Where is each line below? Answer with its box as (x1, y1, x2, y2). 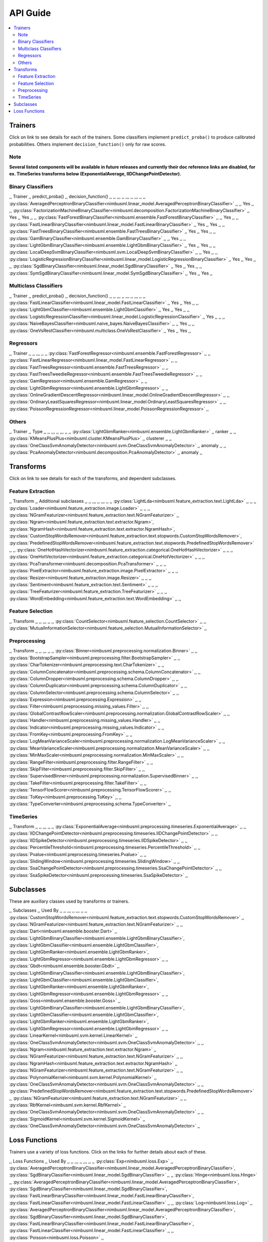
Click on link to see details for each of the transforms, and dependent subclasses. (9, 475, 177, 481)
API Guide (9, 7, 51, 18)
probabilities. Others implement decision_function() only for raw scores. (9, 141, 166, 147)
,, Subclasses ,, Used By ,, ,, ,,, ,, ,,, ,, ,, (9, 907, 87, 914)
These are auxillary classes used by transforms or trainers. (9, 898, 130, 904)
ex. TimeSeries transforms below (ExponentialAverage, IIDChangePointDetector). (9, 171, 181, 177)
